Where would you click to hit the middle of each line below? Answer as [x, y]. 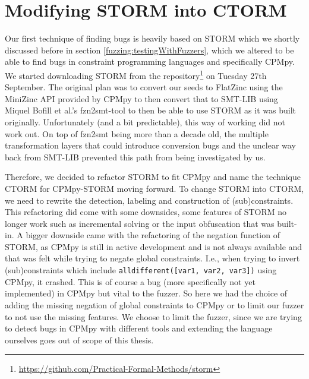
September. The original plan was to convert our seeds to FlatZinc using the [144, 87]
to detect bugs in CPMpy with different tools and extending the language [139, 328]
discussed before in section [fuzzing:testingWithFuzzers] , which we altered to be [149, 50]
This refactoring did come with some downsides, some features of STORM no [146, 212]
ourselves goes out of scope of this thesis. [79, 339]
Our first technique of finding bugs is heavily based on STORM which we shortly [152, 38]
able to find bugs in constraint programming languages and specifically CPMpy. [150, 61]
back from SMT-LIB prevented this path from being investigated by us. [135, 157]
